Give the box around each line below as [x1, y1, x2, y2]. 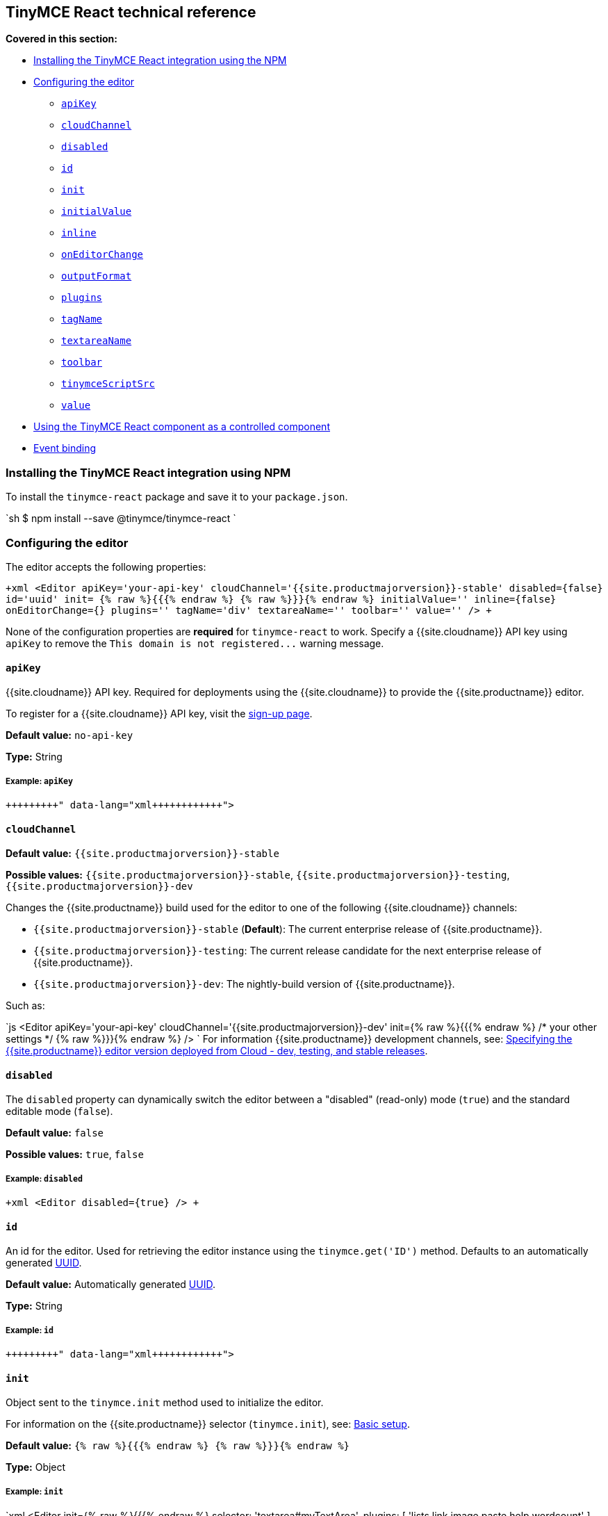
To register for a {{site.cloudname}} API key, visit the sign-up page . [6, 708, 313, 720]
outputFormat [61, 270, 132, 282]
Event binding [33, 442, 97, 455]
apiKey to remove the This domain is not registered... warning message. [6, 637, 384, 649]
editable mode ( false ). [6, 1105, 113, 1118]
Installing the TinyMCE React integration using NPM [6, 465, 291, 480]
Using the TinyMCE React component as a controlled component [33, 421, 330, 433]
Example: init [6, 1486, 64, 1497]
